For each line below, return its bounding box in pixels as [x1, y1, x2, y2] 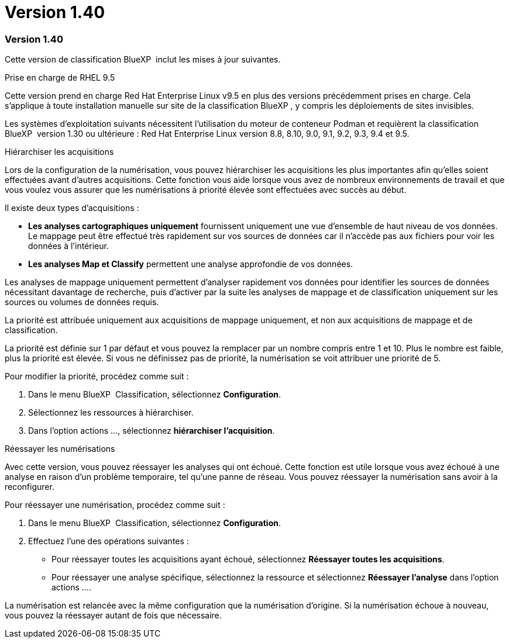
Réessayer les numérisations [5, 444, 115, 454]
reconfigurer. [5, 482, 54, 492]
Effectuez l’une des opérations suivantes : [28, 536, 189, 547]
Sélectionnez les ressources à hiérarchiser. [28, 407, 194, 418]
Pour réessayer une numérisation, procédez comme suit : [5, 500, 225, 510]
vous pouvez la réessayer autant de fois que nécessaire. [5, 610, 222, 621]
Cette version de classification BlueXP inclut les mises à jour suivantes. [5, 54, 281, 65]
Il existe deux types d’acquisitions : [5, 203, 139, 213]
